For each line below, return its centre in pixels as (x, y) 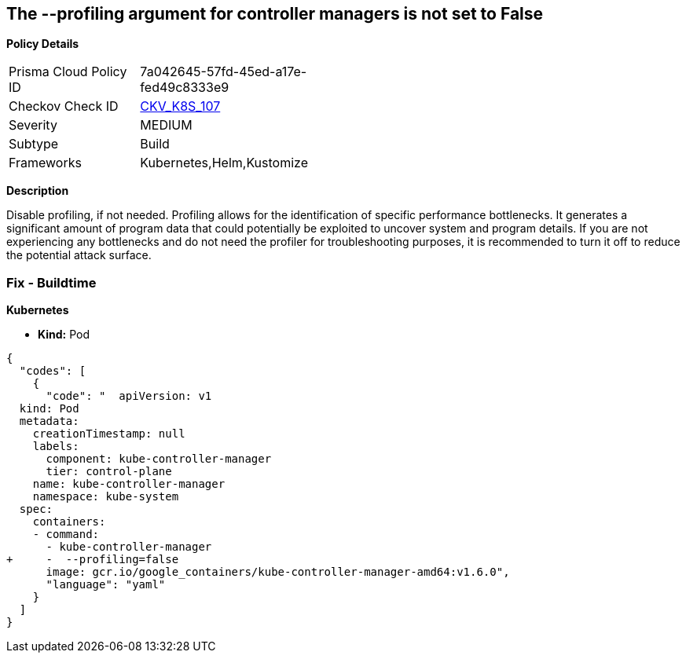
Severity (33, 125)
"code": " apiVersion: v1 (129, 396)
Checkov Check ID (64, 106)
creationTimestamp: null (109, 434)
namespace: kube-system (106, 497)
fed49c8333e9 (185, 88)
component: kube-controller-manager (159, 459)
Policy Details (43, 44)
